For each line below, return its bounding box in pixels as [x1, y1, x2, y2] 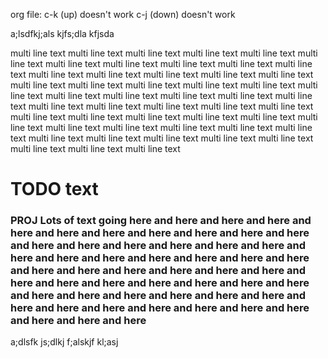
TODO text [10, 178, 99, 201]
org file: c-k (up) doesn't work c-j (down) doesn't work [10, 9, 236, 20]
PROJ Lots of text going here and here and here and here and [10, 214, 312, 228]
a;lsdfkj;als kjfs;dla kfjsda [10, 28, 115, 39]
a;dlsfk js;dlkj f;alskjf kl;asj [10, 336, 119, 348]
